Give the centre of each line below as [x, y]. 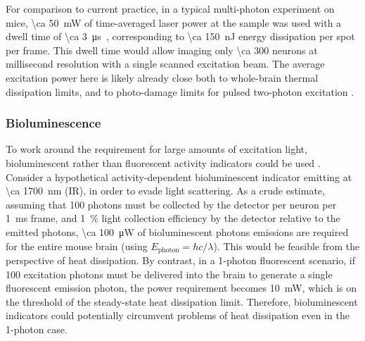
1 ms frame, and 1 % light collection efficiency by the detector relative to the [173, 218]
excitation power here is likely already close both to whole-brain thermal [162, 77]
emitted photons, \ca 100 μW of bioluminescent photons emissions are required [177, 231]
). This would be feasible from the [287, 246]
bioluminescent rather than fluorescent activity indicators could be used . [163, 162]
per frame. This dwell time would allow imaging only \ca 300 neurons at [162, 50]
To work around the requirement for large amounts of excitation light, [156, 149]
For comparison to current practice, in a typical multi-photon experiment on [170, 8]
